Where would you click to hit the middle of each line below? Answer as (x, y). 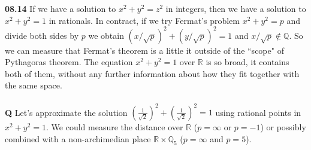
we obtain (106, 35)
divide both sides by (42, 35)
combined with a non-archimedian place (78, 138)
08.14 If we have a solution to (61, 8)
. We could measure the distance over (115, 127)
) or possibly (283, 127)
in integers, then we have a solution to (236, 8)
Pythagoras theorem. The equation (69, 62)
